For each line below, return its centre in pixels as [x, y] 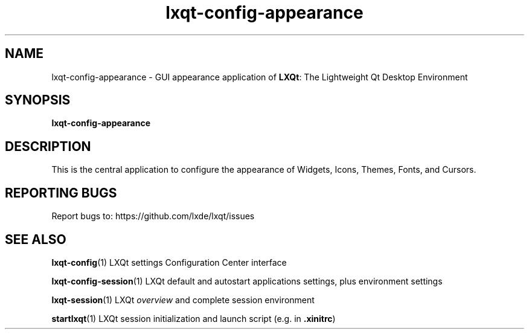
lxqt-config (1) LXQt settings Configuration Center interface [169, 262]
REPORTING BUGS [61, 193]
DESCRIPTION [48, 146]
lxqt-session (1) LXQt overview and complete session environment [183, 300]
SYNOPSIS [38, 100]
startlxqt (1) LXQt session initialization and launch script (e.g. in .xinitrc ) [194, 318]
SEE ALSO [36, 239]
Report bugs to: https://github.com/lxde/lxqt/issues [153, 216]
